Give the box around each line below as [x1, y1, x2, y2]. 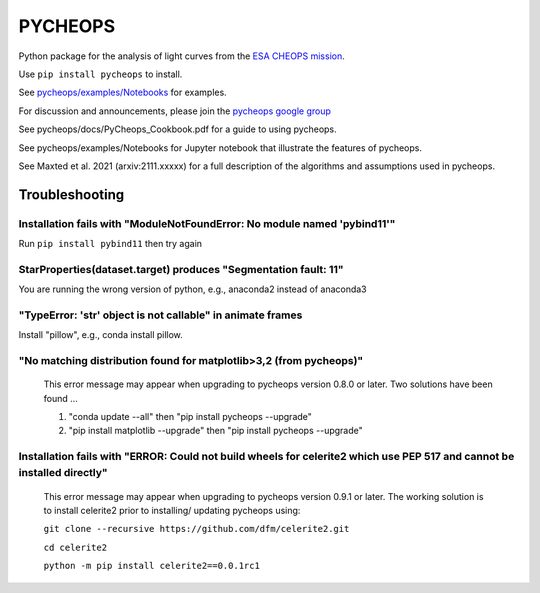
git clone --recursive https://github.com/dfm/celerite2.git [43, 523, 350, 535]
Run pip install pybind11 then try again [18, 238, 203, 250]
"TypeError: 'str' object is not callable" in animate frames [18, 308, 303, 322]
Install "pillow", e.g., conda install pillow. [18, 329, 184, 341]
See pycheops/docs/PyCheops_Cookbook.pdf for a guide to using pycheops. [18, 123, 337, 135]
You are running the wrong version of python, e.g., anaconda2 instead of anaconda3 [18, 283, 367, 295]
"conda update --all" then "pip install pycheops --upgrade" [68, 411, 312, 423]
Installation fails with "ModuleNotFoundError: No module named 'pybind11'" [18, 216, 396, 230]
